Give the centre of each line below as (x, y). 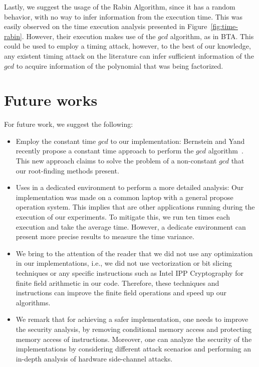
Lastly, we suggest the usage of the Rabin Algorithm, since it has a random (120, 7)
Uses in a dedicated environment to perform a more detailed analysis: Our (130, 187)
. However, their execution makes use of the (89, 36)
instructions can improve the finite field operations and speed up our (121, 293)
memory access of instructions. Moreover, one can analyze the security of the (134, 339)
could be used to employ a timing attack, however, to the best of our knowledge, (127, 46)
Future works (51, 100)
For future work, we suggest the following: (69, 124)
